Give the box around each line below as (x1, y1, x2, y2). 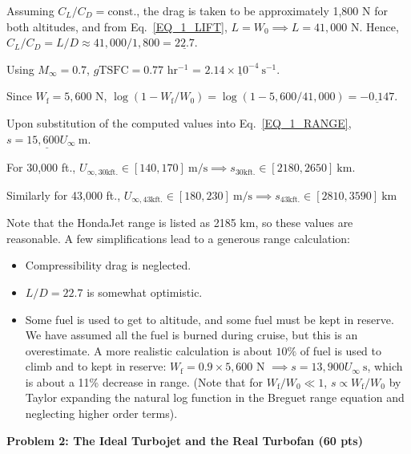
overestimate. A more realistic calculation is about (25, 342, 272, 359)
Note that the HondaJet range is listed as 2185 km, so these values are (6, 214, 353, 231)
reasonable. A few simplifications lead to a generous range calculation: (6, 229, 350, 246)
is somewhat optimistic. (87, 283, 203, 300)
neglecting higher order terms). (25, 405, 178, 422)
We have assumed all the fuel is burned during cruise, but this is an (25, 326, 358, 343)
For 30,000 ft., (6, 159, 76, 176)
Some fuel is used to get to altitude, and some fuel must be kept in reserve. (25, 310, 394, 327)
